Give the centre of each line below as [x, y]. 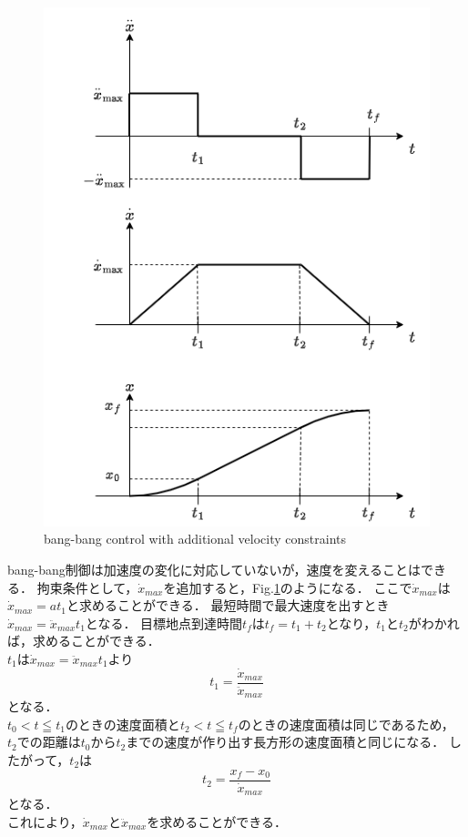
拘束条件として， [87, 587]
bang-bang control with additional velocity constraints [195, 539]
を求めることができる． [217, 821]
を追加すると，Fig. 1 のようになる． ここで [288, 587]
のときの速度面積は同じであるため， [346, 724]
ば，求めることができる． [84, 641]
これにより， [45, 821]
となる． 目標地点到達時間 [164, 623]
